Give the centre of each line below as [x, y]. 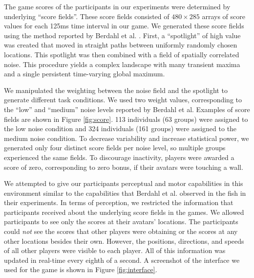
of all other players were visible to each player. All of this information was [115, 250]
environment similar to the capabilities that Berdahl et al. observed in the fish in [125, 193]
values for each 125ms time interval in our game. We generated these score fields [124, 26]
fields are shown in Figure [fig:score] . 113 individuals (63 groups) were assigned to [126, 119]
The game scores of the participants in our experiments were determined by [117, 6]
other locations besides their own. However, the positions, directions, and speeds [124, 241]
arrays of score [223, 16]
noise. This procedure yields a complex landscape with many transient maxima [122, 64]
